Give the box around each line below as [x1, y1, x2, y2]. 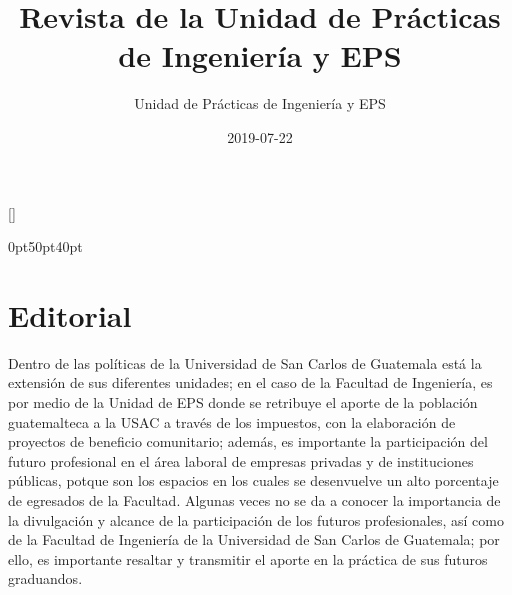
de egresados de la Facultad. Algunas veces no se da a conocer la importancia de [8, 489, 501, 510]
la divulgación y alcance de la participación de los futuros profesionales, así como [8, 509, 504, 530]
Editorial [8, 294, 132, 335]
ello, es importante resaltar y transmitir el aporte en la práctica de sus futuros [8, 548, 488, 569]
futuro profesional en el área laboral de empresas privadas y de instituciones [8, 450, 474, 471]
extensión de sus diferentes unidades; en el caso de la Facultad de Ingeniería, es [8, 372, 493, 393]
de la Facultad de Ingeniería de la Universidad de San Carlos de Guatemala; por [8, 529, 500, 550]
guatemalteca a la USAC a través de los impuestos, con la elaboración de [8, 411, 456, 432]
